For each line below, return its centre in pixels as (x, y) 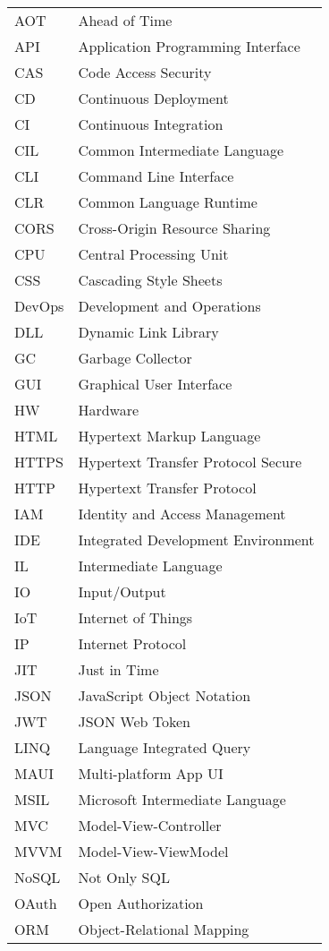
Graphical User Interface (155, 384)
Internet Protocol (132, 643)
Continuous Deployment (153, 98)
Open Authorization (141, 903)
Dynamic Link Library (148, 332)
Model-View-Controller (150, 825)
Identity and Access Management (182, 514)
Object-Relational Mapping (164, 929)
